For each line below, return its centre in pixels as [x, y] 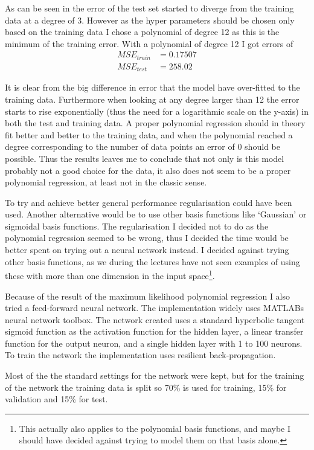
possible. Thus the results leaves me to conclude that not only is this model [145, 158]
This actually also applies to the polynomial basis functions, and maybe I [155, 428]
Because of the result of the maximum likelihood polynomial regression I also [148, 296]
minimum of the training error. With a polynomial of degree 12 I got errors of [149, 43]
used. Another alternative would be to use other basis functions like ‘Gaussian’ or [156, 214]
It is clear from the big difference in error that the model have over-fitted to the [152, 87]
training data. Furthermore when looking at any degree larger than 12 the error [152, 99]
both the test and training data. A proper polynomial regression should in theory [155, 123]
